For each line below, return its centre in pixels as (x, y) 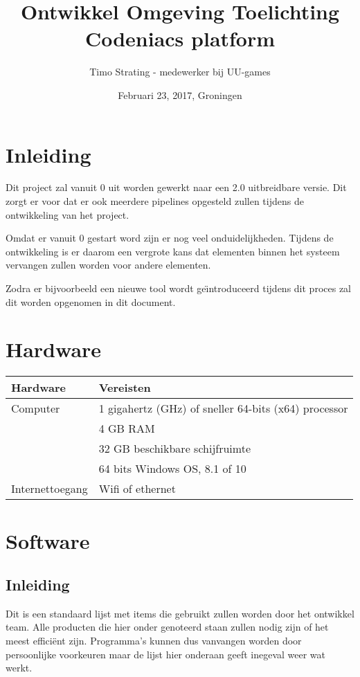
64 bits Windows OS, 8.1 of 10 (172, 469)
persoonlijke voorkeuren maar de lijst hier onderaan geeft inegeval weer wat (166, 654)
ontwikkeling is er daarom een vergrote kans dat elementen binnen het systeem (173, 251)
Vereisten (125, 388)
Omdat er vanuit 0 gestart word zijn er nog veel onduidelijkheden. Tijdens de (170, 238)
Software (48, 540)
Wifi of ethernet (137, 489)
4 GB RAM (127, 428)
